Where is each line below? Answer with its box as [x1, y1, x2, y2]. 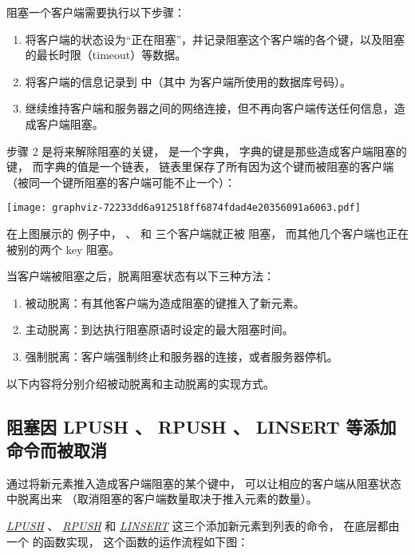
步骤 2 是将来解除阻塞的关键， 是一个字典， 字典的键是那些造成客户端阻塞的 [6, 142, 407, 159]
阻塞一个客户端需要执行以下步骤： [6, 4, 185, 20]
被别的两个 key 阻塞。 [6, 240, 120, 257]
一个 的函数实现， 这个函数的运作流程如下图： [6, 533, 249, 549]
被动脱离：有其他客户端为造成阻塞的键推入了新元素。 [25, 294, 305, 311]
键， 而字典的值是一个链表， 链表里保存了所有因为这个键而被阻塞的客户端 [6, 158, 394, 175]
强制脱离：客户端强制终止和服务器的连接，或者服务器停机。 [25, 347, 338, 364]
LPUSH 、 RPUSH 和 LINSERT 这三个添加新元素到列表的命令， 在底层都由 [6, 517, 400, 533]
